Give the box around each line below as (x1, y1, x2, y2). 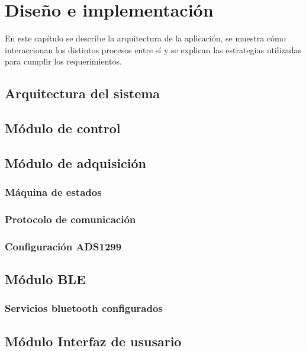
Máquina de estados (5, 185, 102, 199)
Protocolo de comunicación (5, 212, 136, 227)
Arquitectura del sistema (5, 84, 160, 102)
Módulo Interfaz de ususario (5, 331, 182, 350)
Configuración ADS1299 (5, 239, 122, 253)
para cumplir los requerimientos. (5, 55, 122, 67)
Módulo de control (5, 119, 121, 137)
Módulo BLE (5, 270, 86, 288)
